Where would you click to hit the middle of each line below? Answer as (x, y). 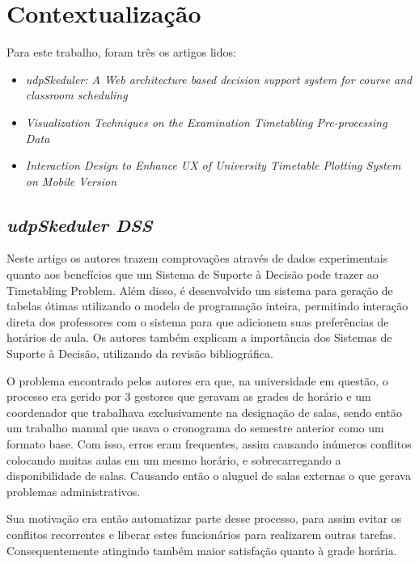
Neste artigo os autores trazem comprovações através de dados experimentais (197, 258)
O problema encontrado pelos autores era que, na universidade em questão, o (197, 380)
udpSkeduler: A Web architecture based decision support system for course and (219, 79)
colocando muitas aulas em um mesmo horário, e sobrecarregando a (174, 459)
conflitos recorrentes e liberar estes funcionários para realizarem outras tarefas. (201, 534)
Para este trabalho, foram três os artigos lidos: (121, 52)
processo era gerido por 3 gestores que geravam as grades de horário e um (189, 396)
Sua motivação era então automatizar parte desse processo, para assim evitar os (204, 518)
